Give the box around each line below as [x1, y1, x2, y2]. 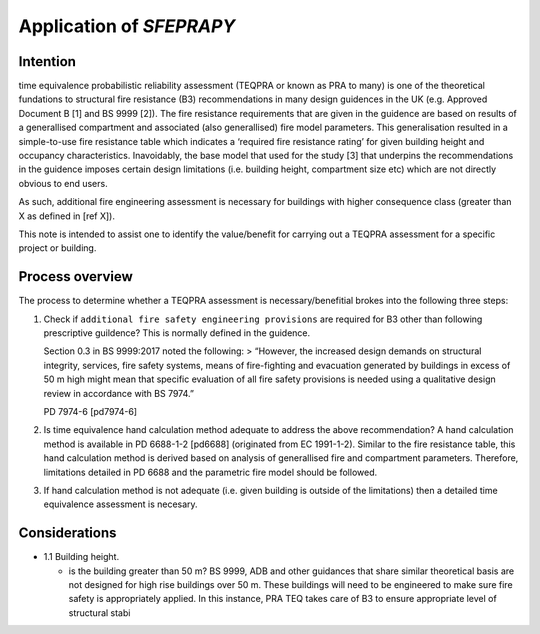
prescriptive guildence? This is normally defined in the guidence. [43, 327, 311, 339]
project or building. [18, 242, 97, 254]
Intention [18, 53, 77, 70]
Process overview [18, 268, 134, 285]
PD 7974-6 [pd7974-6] [43, 406, 138, 417]
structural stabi [68, 606, 131, 619]
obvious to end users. [18, 177, 109, 189]
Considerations [18, 525, 117, 542]
